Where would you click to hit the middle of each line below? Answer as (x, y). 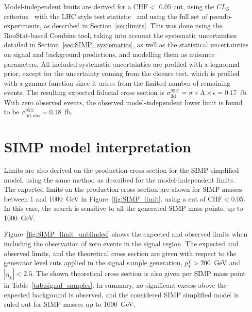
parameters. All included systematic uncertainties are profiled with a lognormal (122, 64)
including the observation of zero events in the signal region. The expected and (121, 244)
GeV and (227, 263)
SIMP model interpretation (98, 146)
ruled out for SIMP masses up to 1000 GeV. (70, 304)
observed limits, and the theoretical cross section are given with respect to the (120, 253)
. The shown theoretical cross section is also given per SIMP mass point (139, 273)
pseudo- (221, 16)
